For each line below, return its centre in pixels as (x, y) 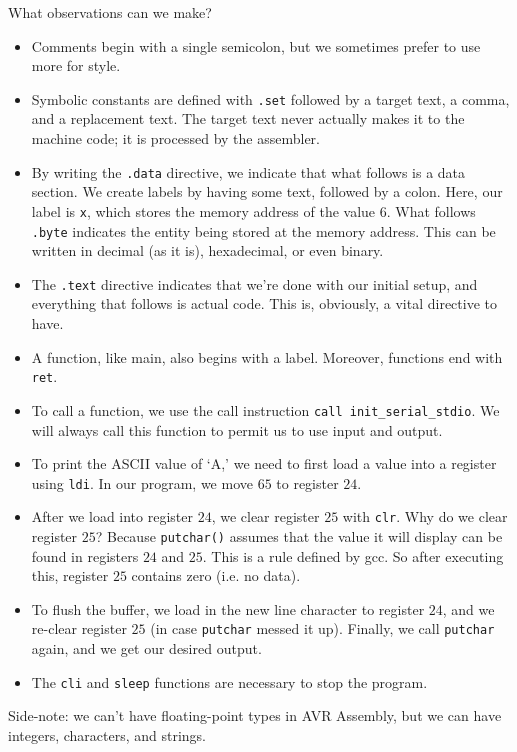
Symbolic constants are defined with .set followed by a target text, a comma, (270, 98)
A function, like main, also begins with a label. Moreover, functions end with (267, 356)
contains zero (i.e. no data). (216, 575)
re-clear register (79, 628)
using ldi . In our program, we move (142, 482)
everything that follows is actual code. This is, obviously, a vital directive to (264, 303)
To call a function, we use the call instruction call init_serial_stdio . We (265, 409)
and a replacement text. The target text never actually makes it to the (248, 118)
